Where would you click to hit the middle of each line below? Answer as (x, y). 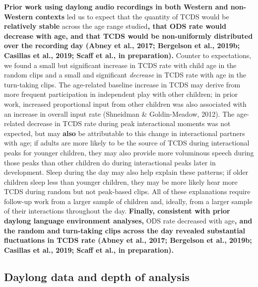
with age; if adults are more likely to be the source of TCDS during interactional (127, 143)
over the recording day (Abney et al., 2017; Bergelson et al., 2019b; (122, 45)
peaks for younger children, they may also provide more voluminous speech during (129, 152)
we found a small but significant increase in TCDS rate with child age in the (120, 65)
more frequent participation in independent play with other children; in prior (121, 94)
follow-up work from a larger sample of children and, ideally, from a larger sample (128, 201)
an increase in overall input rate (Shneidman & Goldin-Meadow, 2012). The (119, 113)
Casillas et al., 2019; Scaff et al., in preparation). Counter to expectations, (128, 55)
